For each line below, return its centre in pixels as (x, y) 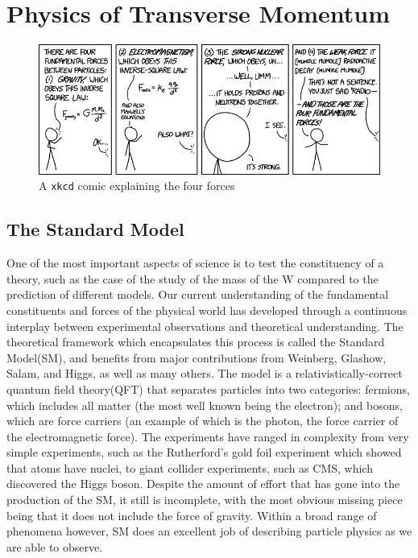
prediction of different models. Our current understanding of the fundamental (198, 294)
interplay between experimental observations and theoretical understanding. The (205, 326)
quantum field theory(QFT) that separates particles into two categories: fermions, (208, 389)
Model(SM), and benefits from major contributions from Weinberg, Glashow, (197, 357)
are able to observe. (55, 546)
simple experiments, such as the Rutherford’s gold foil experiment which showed (204, 452)
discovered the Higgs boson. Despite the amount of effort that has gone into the (203, 484)
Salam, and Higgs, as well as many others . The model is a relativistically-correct (205, 373)
